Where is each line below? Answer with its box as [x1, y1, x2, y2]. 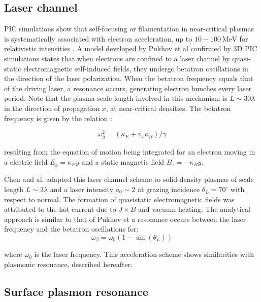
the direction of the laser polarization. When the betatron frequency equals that [4, 73, 253, 84]
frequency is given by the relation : [4, 112, 112, 123]
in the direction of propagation [4, 102, 100, 113]
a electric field [4, 156, 48, 167]
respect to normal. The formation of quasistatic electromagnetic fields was [4, 194, 235, 204]
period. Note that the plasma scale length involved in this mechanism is [4, 93, 227, 103]
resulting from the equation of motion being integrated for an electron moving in [4, 146, 255, 157]
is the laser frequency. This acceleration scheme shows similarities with [34, 249, 254, 259]
